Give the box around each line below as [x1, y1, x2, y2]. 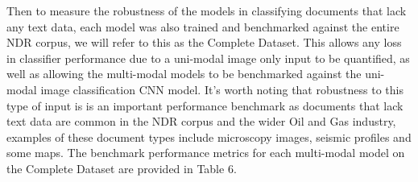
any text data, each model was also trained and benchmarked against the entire [6, 18, 399, 35]
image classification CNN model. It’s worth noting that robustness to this [40, 81, 404, 97]
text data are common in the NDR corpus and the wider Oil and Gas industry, [6, 113, 396, 130]
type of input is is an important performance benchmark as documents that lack [6, 97, 404, 114]
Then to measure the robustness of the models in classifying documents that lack [6, 2, 407, 19]
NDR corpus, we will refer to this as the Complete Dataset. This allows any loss [6, 34, 402, 51]
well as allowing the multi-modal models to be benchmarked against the [6, 65, 362, 82]
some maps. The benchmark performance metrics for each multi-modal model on [6, 144, 405, 161]
